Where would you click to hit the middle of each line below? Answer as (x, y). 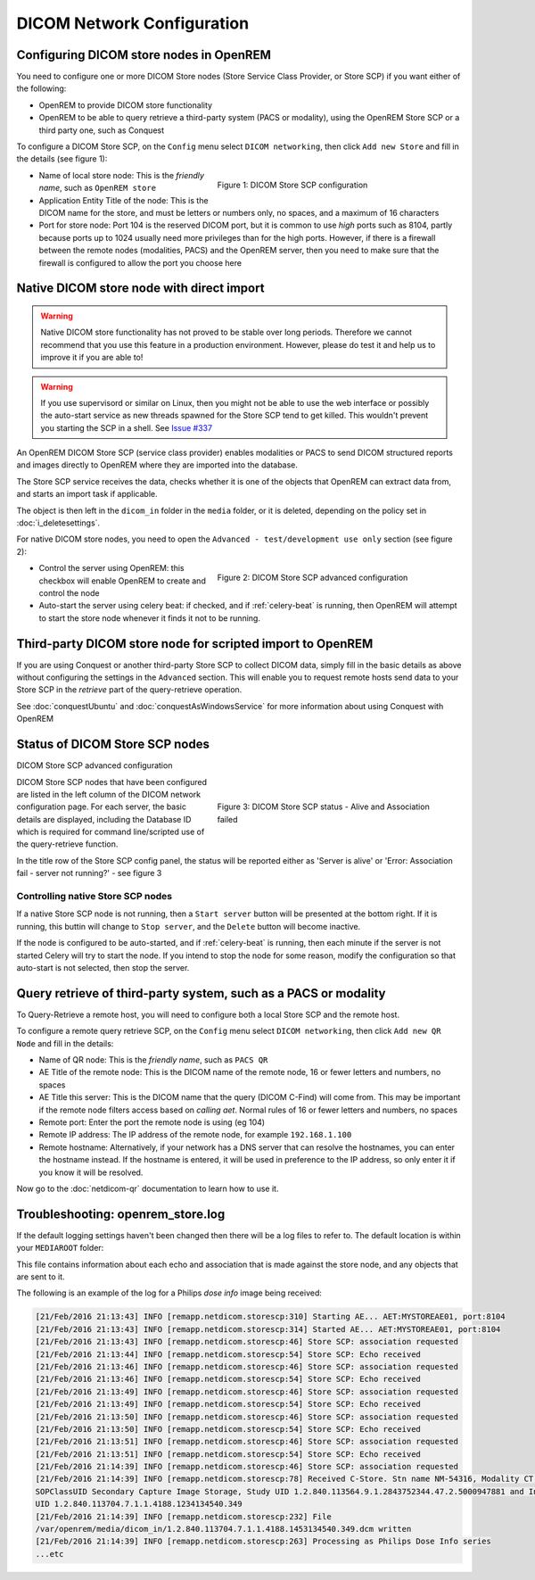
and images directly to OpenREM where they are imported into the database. (157, 465)
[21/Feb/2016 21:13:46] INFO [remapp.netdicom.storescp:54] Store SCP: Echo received (228, 1379)
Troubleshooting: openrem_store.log (121, 1214)
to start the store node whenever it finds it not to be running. (149, 618)
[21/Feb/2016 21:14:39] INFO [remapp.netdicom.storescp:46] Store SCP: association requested (247, 1467)
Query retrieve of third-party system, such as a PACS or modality (201, 993)
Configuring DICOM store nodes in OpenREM (144, 55)
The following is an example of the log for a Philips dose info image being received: (169, 1293)
